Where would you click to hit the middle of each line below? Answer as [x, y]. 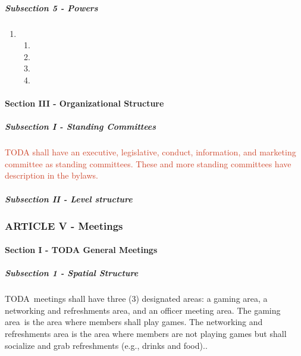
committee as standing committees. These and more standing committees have [148, 163]
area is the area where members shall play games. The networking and [134, 322]
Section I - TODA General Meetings [81, 250]
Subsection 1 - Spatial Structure [72, 273]
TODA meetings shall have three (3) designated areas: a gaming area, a [136, 299]
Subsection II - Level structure [69, 199]
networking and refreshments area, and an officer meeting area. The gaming [143, 310]
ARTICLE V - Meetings [64, 225]
